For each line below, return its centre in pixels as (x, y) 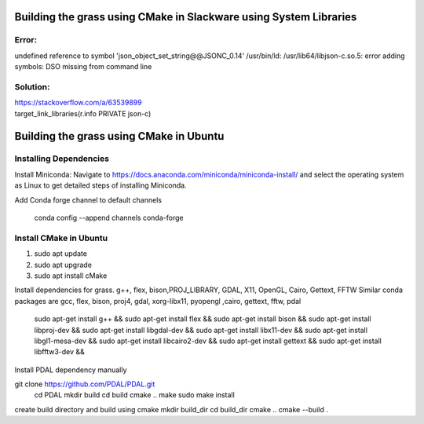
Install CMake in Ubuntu (61, 238)
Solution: (32, 86)
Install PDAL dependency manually (71, 370)
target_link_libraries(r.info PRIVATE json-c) (83, 113)
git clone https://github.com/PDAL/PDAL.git (85, 384)
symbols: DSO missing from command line (83, 67)
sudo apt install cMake (71, 276)
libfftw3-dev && (60, 352)
